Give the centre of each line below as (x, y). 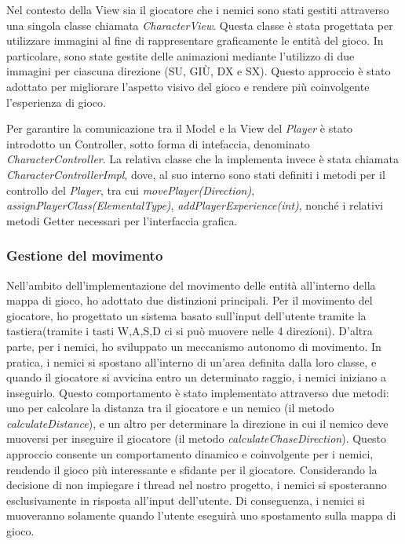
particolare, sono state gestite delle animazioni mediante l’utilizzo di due (181, 55)
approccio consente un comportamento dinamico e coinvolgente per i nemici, (190, 454)
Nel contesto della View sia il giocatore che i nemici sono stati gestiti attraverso (198, 9)
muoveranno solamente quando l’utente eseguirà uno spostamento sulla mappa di (201, 515)
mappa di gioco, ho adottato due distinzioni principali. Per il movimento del (190, 300)
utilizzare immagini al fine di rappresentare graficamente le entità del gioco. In (195, 40)
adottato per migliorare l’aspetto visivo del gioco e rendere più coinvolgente (188, 86)
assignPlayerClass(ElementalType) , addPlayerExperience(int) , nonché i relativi (195, 205)
